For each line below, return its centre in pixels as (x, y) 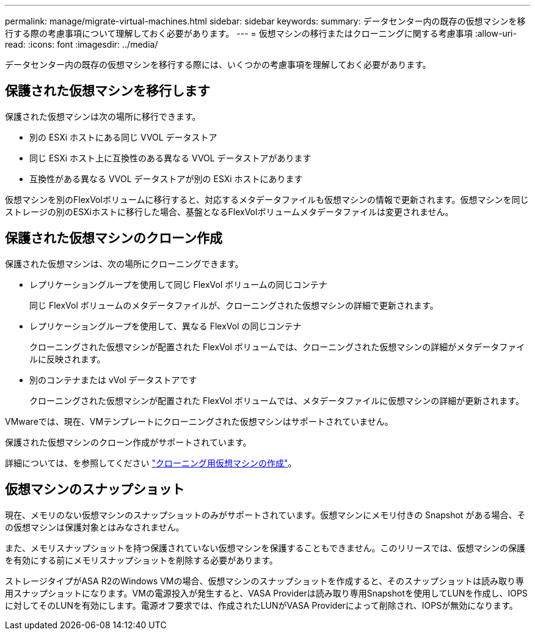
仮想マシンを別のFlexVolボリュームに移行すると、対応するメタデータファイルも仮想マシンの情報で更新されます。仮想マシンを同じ (267, 199)
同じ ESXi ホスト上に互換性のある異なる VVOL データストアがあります (170, 158)
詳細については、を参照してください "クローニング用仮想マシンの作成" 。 (151, 463)
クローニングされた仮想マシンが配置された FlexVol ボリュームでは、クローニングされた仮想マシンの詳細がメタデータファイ (277, 347)
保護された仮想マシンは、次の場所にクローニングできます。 (124, 263)
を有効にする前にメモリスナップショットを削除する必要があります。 (141, 560)
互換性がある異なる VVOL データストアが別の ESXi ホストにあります (166, 178)
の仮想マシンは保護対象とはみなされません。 (95, 527)
